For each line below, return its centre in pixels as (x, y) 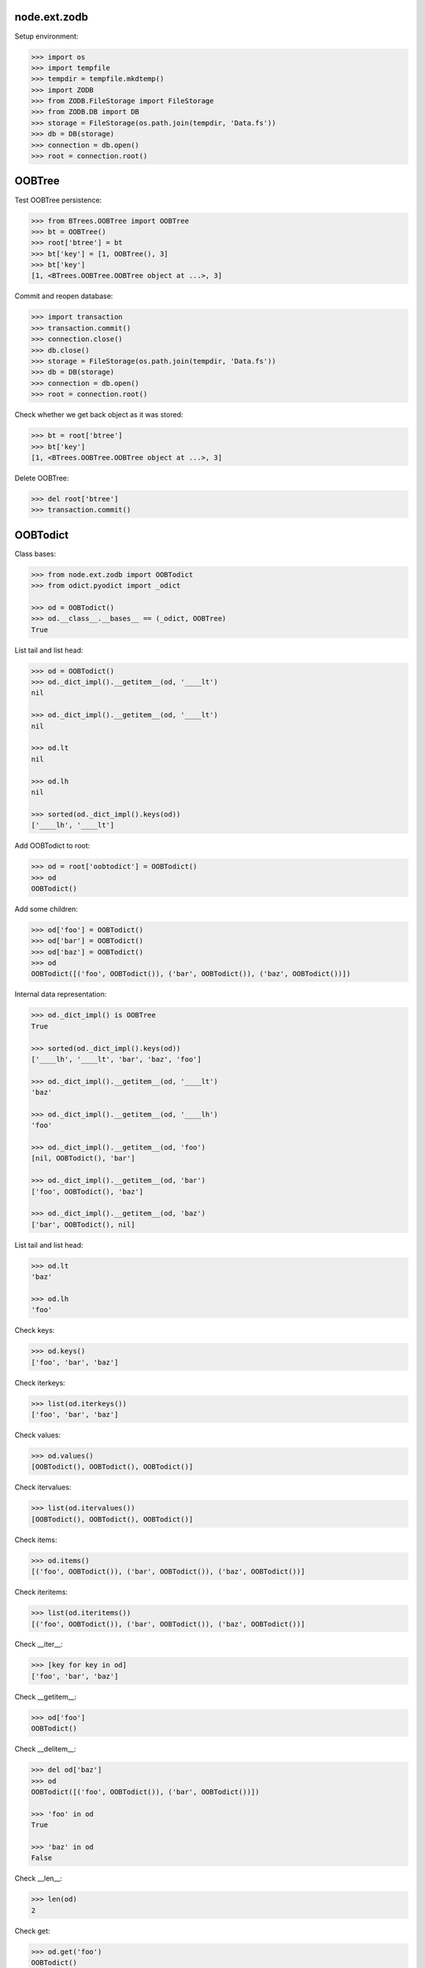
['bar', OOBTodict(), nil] (83, 1224)
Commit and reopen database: (64, 296)
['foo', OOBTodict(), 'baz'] (87, 1191)
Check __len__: (39, 1878)
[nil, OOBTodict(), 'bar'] (83, 1158)
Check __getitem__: (46, 1696)
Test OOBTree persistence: (58, 200)
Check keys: (35, 1330)
